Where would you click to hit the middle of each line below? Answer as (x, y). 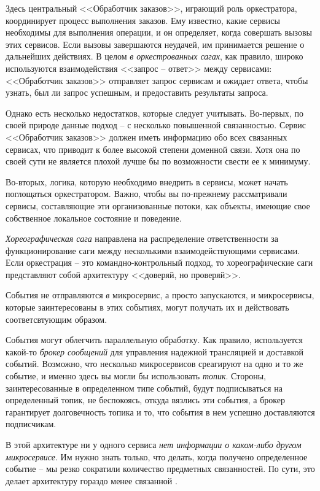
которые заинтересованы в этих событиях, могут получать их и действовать (147, 307)
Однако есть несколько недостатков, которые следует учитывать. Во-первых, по (154, 113)
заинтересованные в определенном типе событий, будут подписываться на (144, 388)
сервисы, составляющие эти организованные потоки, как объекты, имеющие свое (158, 205)
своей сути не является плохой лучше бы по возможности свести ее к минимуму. (158, 161)
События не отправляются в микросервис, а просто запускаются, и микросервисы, (160, 295)
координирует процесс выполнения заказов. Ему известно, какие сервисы (143, 20)
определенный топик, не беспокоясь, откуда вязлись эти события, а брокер (145, 400)
